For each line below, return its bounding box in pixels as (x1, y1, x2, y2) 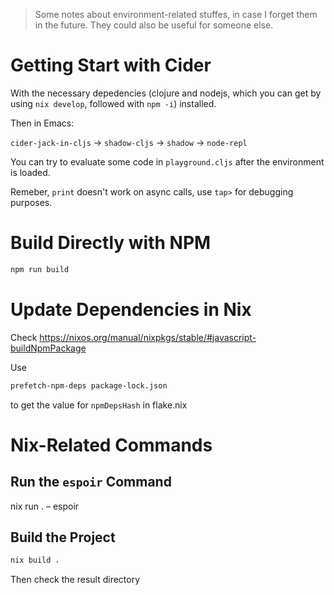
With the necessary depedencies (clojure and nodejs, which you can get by (10, 87, 322, 99)
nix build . (10, 555, 60, 566)
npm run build (10, 264, 70, 274)
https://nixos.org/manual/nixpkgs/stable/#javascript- (39, 331, 257, 343)
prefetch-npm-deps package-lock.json (10, 380, 168, 391)
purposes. (10, 196, 53, 208)
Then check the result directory (10, 574, 141, 586)
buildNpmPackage (10, 342, 87, 354)
